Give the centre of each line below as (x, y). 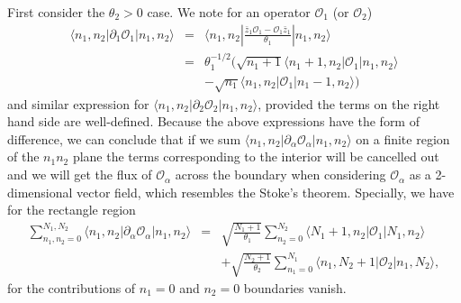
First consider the (56, 12)
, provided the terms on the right (349, 103)
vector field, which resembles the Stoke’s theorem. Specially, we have (266, 192)
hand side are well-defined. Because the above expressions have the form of (213, 121)
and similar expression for (78, 103)
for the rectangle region (72, 210)
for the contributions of (72, 288)
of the (23, 156)
